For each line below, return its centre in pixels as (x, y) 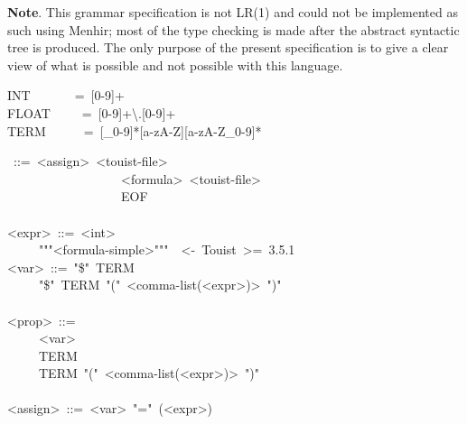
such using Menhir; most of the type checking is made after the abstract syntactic (233, 29)
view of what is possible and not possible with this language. (175, 65)
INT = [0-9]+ (66, 95)
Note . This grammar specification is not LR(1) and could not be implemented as (233, 12)
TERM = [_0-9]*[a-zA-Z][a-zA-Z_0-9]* (135, 130)
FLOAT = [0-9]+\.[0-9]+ (92, 112)
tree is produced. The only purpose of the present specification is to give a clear (228, 47)
